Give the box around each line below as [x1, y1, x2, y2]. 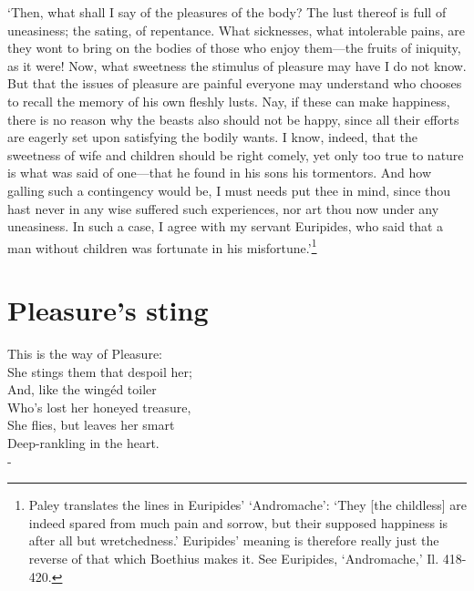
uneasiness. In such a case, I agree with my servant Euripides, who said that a [7, 217, 444, 236]
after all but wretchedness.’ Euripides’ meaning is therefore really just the [28, 531, 439, 550]
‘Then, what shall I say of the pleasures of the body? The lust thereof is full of [7, 3, 447, 21]
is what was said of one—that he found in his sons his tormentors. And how [7, 163, 432, 182]
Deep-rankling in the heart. [7, 433, 160, 453]
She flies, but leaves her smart [7, 415, 175, 434]
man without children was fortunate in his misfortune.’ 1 [7, 235, 317, 257]
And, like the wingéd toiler [7, 380, 157, 399]
